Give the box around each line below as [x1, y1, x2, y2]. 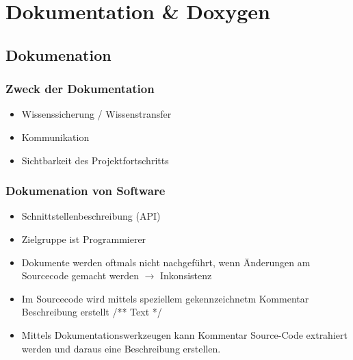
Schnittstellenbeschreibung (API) [21, 209, 161, 223]
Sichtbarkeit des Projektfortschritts [21, 153, 169, 167]
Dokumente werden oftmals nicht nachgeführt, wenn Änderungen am [21, 255, 311, 269]
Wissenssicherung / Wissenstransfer [21, 107, 172, 121]
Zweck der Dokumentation [5, 80, 155, 97]
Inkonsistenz [160, 268, 212, 283]
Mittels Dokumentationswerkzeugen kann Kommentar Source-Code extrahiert [21, 327, 348, 342]
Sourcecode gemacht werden [21, 268, 139, 283]
